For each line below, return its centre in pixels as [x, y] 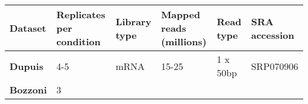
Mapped [180, 14]
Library [134, 21]
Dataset [28, 28]
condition [78, 41]
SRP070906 [275, 66]
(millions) [184, 41]
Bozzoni [28, 90]
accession [272, 35]
